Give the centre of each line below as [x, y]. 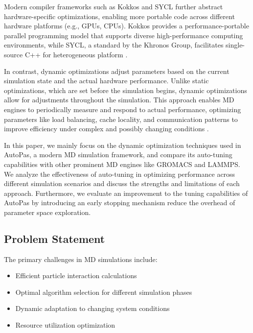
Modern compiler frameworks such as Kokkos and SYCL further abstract [114, 6]
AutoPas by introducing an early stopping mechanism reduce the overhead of [120, 202]
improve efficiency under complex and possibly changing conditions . [106, 129]
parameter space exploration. [47, 212]
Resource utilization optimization [65, 325]
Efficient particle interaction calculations [76, 275]
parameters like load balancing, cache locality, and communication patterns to [121, 119]
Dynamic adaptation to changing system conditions [92, 308]
